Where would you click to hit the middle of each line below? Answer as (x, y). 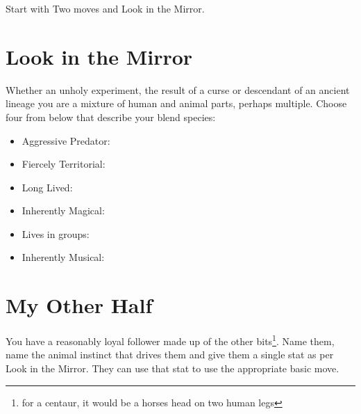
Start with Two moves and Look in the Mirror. (105, 8)
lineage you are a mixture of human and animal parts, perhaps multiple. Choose (176, 103)
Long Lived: (47, 187)
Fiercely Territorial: (64, 164)
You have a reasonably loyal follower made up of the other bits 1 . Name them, (170, 340)
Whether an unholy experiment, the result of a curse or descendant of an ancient (178, 89)
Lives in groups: (56, 233)
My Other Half (79, 305)
